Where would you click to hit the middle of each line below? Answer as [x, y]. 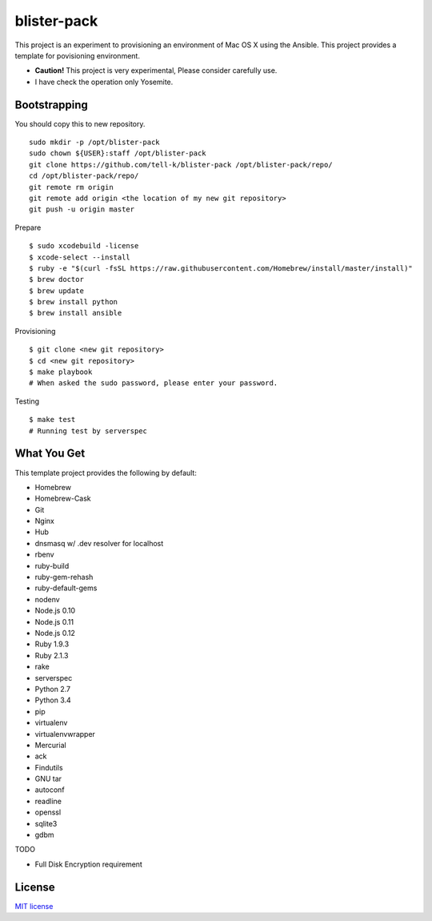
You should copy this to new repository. [80, 123]
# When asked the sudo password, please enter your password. [154, 383]
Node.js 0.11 [54, 621]
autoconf [50, 790]
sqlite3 [46, 823]
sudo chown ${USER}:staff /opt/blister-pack [118, 153]
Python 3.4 [53, 700]
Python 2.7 [53, 689]
